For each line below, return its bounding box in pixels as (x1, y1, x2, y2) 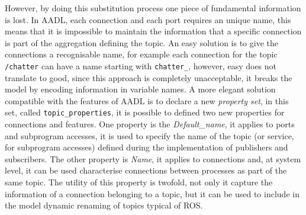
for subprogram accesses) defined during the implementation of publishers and (5, 141, 288, 153)
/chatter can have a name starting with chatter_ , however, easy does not (5, 59, 277, 72)
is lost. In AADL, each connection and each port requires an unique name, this (5, 13, 291, 25)
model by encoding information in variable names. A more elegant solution (5, 83, 276, 95)
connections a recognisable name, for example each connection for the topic (5, 48, 278, 60)
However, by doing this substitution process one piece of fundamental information (5, 2, 301, 14)
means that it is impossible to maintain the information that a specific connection (5, 25, 302, 37)
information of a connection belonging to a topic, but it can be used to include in (5, 187, 299, 200)
